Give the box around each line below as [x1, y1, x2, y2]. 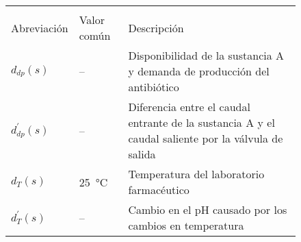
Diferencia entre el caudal [128, 99, 250, 114]
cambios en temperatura [128, 217, 244, 233]
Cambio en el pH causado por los [128, 202, 287, 217]
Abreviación [11, 19, 68, 36]
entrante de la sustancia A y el [128, 114, 275, 130]
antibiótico [128, 79, 179, 95]
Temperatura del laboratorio [128, 166, 265, 182]
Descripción [128, 19, 184, 36]
